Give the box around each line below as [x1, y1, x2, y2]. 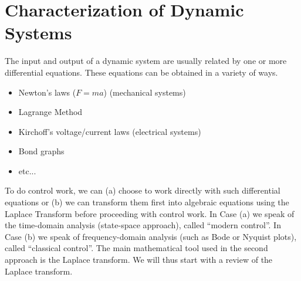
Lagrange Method [18, 106, 83, 118]
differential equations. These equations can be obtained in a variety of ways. [5, 66, 278, 78]
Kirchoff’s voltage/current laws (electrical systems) [18, 125, 201, 137]
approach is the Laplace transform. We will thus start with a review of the [5, 253, 273, 266]
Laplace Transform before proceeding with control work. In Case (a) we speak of [5, 207, 295, 219]
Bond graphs [18, 145, 65, 157]
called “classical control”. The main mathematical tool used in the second [5, 242, 268, 254]
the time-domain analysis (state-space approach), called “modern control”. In [5, 219, 281, 231]
